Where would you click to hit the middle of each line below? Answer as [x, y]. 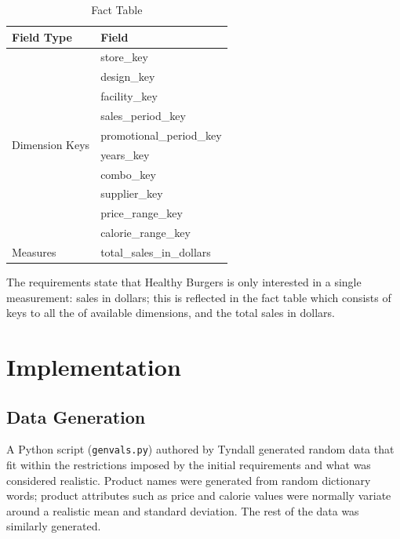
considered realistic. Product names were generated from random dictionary [189, 480]
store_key [124, 57]
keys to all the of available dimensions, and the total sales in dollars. [171, 313]
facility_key [129, 96]
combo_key [128, 174]
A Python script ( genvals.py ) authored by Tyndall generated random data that [200, 449]
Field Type [42, 36]
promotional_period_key [161, 135]
